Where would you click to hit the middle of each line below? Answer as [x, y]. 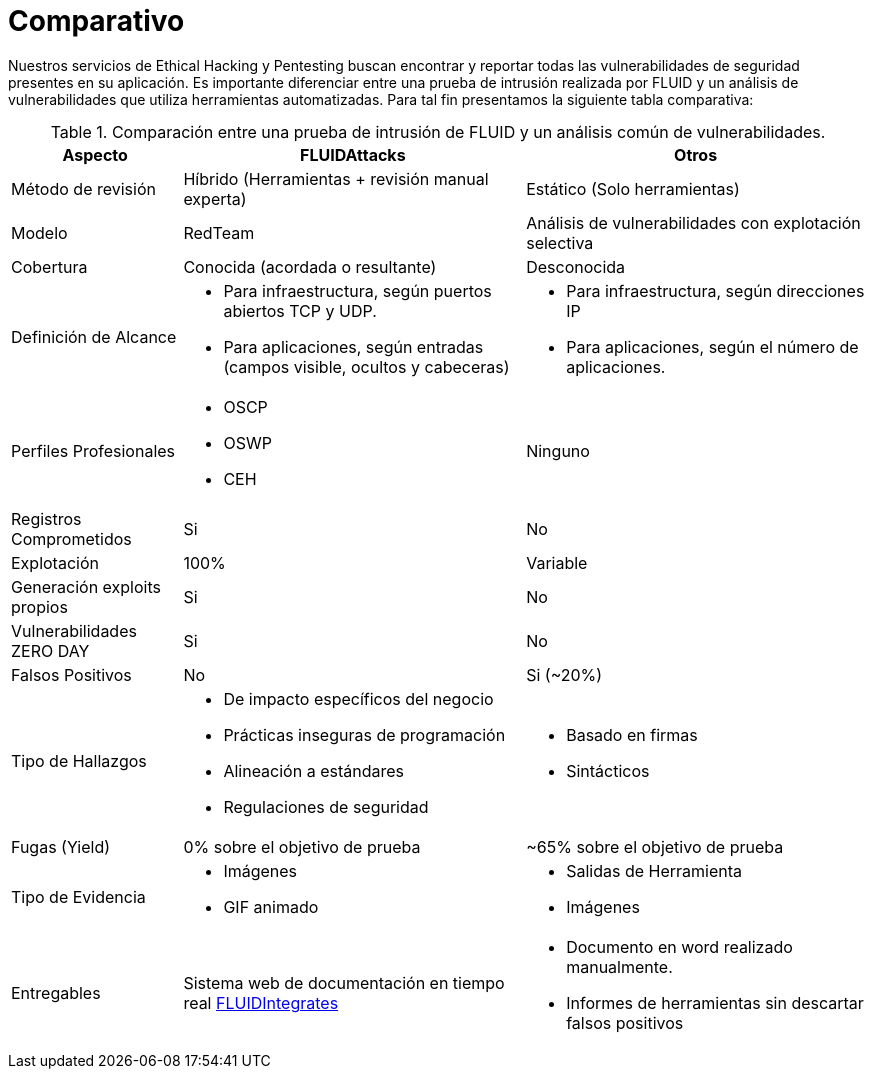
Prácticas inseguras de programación [364, 734]
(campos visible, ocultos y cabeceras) [366, 366]
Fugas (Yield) [61, 846]
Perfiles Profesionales [93, 450]
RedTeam [219, 232]
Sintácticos [608, 770]
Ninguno [558, 450]
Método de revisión [83, 188]
